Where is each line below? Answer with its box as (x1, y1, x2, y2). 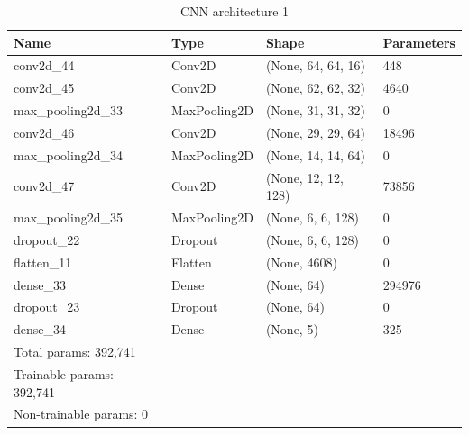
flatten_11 (14, 252, 72, 271)
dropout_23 (14, 297, 80, 316)
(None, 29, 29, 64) (265, 122, 365, 141)
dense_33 (14, 275, 67, 294)
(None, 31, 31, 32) (265, 101, 365, 120)
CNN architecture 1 (179, 2, 290, 20)
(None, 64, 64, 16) (265, 56, 365, 75)
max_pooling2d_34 (14, 145, 123, 164)
